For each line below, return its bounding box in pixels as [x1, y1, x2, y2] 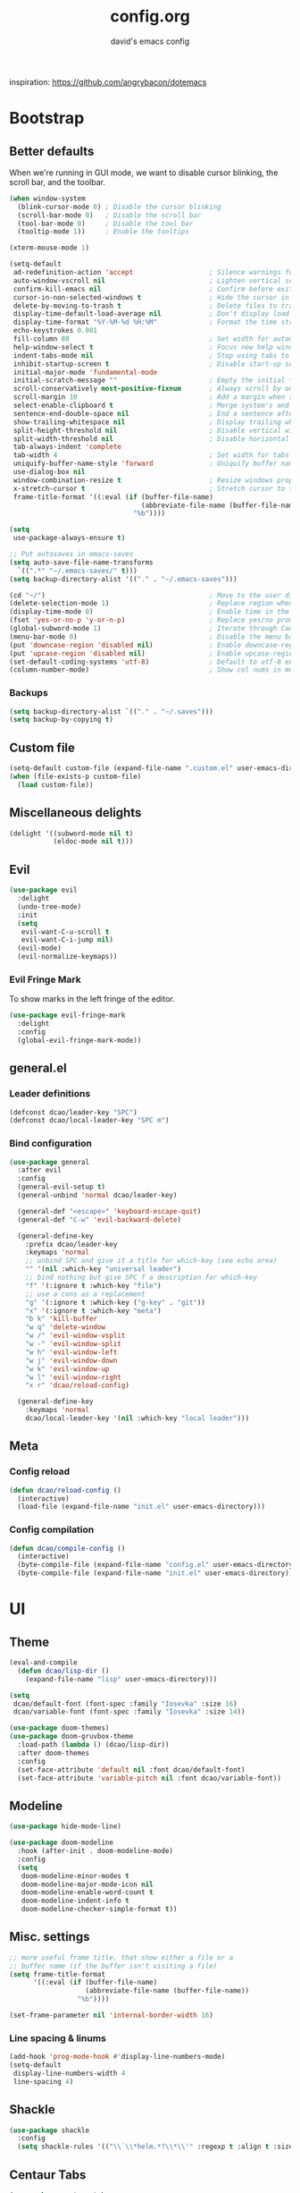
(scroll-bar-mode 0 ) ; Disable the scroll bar [17, 210, 202, 220]
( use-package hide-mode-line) [9, 1822, 122, 1831]
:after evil [17, 1165, 62, 1175]
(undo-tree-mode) [17, 902, 82, 911]
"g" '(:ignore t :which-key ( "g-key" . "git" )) [25, 1298, 205, 1307]
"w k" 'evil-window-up [25, 1364, 110, 1374]
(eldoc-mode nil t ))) [53, 837, 134, 846]
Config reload [9, 1465, 71, 1478]
